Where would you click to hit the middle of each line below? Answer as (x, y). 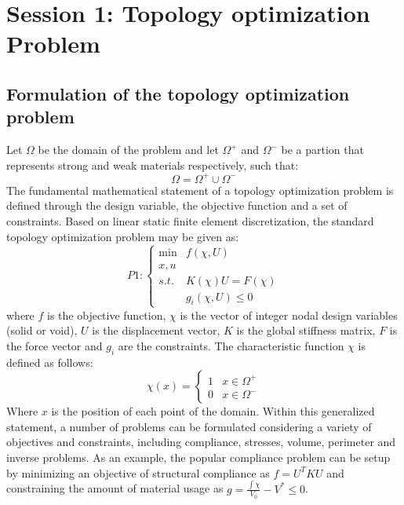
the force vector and (55, 345)
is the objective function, (107, 315)
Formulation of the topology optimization (178, 93)
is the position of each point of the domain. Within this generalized (213, 411)
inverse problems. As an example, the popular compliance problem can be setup (198, 457)
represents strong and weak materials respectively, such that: (153, 165)
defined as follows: (50, 362)
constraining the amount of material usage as (115, 488)
